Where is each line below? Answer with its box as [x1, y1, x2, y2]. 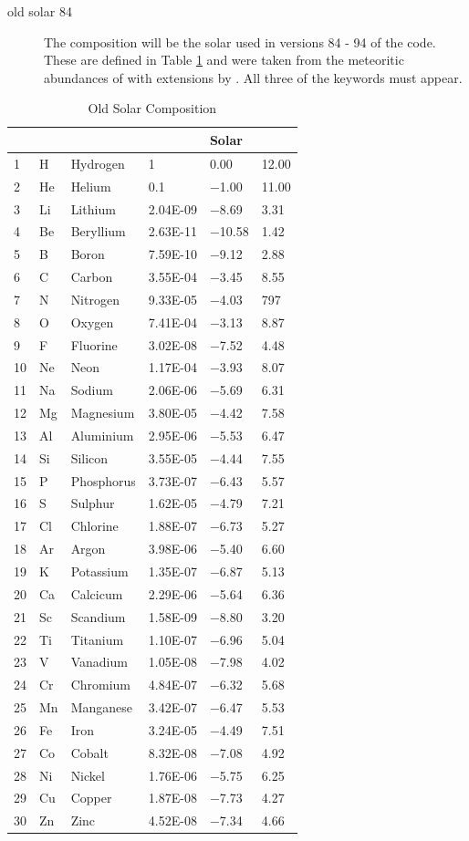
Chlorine [70, 516, 119, 535]
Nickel [70, 765, 105, 784]
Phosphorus [70, 471, 136, 490]
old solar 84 [7, 2, 72, 20]
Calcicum [70, 584, 123, 603]
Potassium [70, 562, 129, 580]
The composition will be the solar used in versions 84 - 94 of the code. [44, 32, 436, 51]
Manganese [70, 698, 132, 717]
